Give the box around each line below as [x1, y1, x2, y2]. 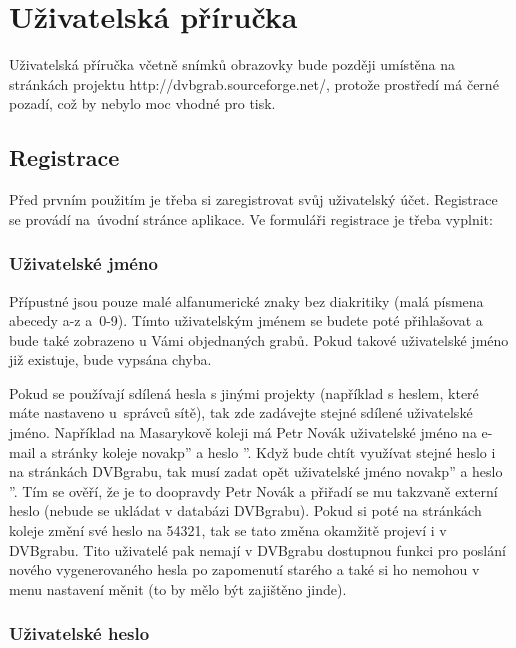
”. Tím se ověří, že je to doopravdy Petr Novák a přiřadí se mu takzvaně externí [9, 480, 498, 501]
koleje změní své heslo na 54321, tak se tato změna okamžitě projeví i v [9, 520, 447, 541]
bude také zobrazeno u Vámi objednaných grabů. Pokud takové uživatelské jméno [9, 329, 509, 350]
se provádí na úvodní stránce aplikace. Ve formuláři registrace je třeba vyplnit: [9, 208, 493, 229]
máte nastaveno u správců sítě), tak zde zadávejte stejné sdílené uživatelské [9, 402, 473, 423]
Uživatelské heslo [9, 621, 150, 646]
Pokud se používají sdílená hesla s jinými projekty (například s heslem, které [9, 382, 479, 403]
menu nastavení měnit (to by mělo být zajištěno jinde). [9, 578, 347, 599]
